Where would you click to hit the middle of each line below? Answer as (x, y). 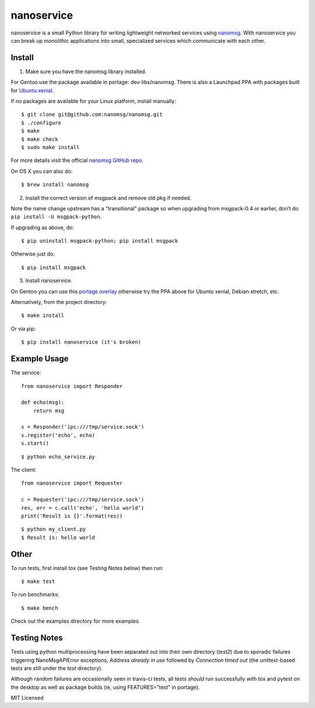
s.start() (35, 443)
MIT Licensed (27, 698)
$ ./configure (41, 122)
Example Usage (40, 359)
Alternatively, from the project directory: (59, 302)
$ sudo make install (50, 147)
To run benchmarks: (35, 595)
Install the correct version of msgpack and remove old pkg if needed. (108, 198)
